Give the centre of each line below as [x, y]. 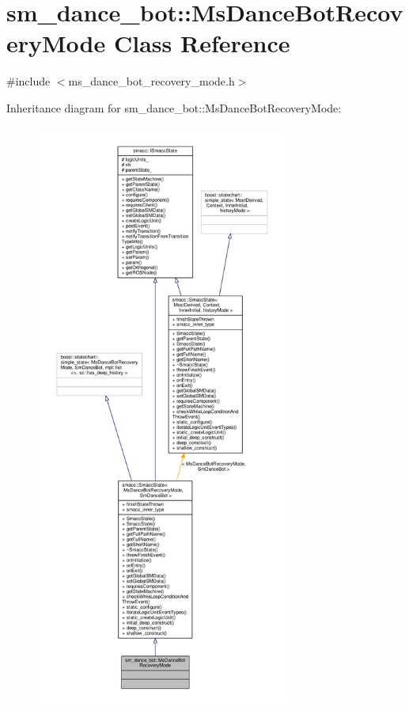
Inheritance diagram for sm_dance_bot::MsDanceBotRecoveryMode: [174, 107]
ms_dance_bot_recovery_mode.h [151, 81]
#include [28, 81]
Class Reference [202, 43]
